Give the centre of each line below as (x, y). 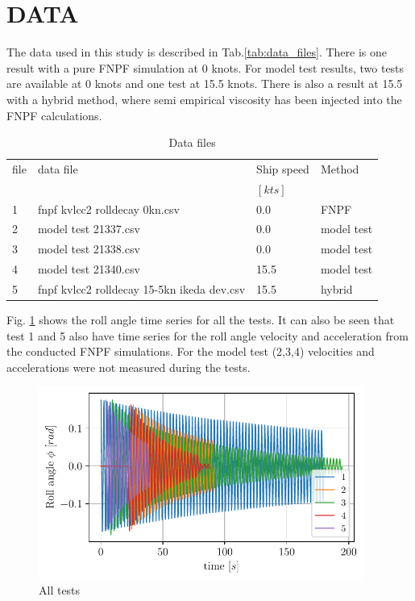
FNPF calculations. (54, 115)
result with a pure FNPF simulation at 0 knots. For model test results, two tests (205, 67)
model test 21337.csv (89, 229)
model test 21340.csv (89, 269)
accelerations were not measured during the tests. (129, 367)
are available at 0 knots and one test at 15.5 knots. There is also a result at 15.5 (205, 83)
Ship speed (283, 168)
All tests (60, 590)
